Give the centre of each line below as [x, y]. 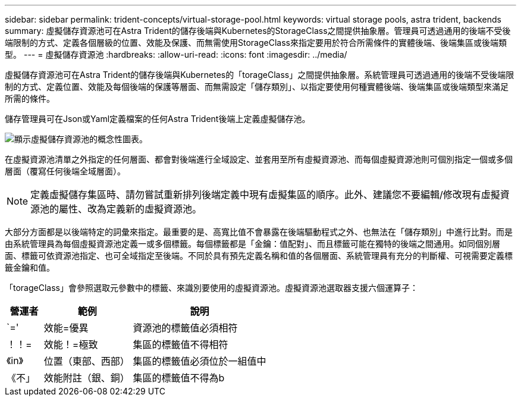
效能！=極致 [71, 344]
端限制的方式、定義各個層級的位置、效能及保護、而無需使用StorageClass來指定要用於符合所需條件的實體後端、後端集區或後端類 [256, 43]
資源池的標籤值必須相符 [185, 328]
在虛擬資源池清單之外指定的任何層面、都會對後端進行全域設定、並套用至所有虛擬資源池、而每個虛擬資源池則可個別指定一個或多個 [259, 159]
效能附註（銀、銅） [87, 378]
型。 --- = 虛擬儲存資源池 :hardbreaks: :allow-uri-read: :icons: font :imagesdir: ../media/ [176, 54]
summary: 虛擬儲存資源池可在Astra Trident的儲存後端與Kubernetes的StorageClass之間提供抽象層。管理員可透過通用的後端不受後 [258, 31]
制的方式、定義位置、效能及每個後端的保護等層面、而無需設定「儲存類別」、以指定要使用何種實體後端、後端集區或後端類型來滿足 [257, 87]
